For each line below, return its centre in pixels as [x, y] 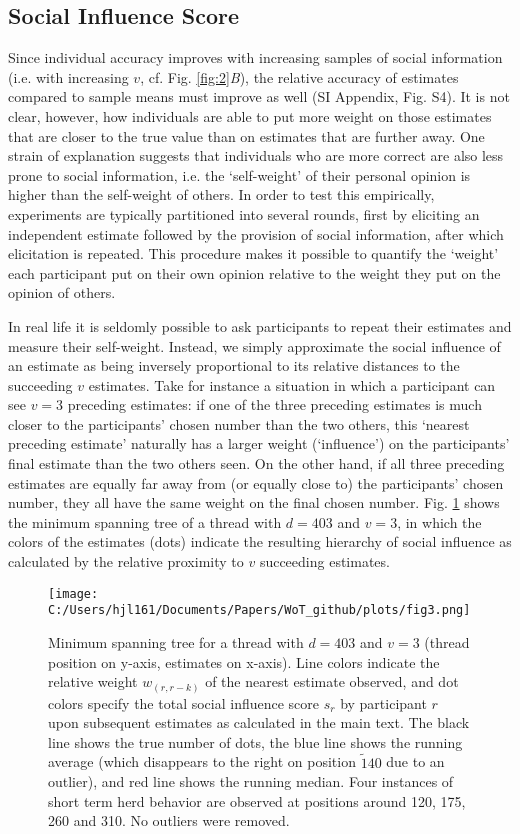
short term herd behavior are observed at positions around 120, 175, [257, 800]
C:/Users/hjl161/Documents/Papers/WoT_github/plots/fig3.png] [259, 610]
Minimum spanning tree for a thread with [176, 641]
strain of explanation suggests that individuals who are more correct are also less [256, 155]
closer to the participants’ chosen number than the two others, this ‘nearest [239, 423]
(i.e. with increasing [68, 76]
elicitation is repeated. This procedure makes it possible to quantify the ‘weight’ [253, 253]
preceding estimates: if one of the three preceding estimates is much [274, 404]
